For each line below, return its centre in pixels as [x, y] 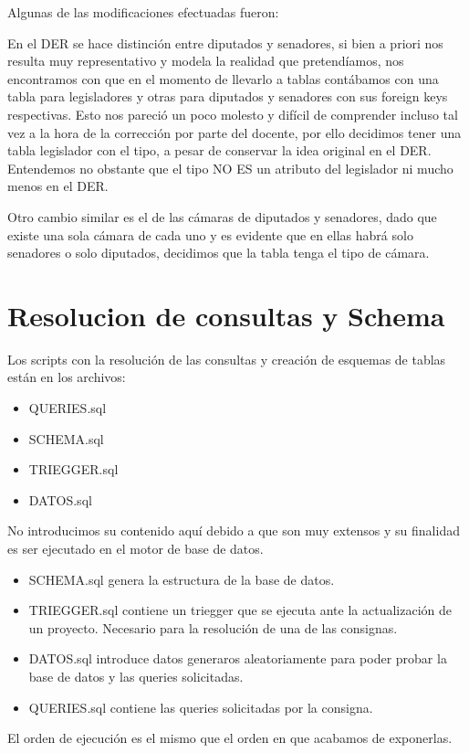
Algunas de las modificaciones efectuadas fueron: [143, 12]
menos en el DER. [58, 186]
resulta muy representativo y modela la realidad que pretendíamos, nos [206, 61]
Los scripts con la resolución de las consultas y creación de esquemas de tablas [227, 359]
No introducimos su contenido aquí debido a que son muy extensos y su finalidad [234, 530]
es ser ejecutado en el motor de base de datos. [135, 548]
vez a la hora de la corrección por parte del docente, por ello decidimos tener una [234, 132]
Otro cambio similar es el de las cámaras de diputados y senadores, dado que [222, 216]
